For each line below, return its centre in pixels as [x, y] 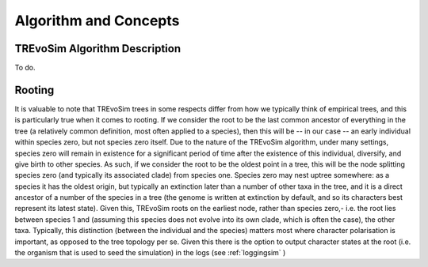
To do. [25, 68]
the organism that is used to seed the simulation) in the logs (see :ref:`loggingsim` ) [150, 253]
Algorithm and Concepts [97, 21]
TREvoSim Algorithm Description [98, 49]
